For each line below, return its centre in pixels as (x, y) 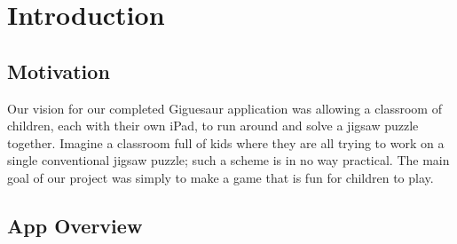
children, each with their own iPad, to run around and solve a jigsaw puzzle (213, 126)
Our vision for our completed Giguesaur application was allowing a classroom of (225, 108)
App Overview (75, 225)
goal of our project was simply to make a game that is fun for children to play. (221, 177)
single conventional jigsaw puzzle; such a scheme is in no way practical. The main (228, 160)
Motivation (59, 71)
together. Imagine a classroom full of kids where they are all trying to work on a (226, 142)
